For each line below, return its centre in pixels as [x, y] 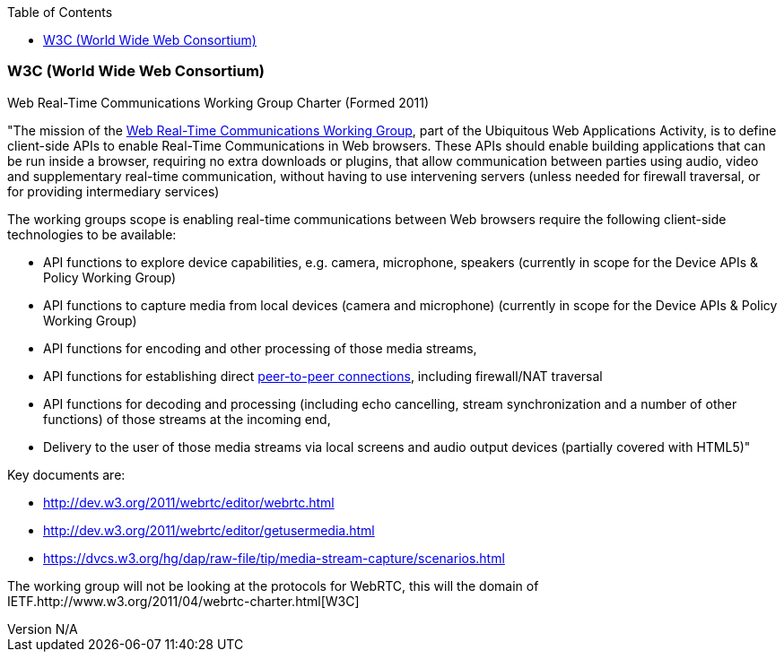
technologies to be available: [92, 234]
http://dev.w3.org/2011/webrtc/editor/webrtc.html [189, 502]
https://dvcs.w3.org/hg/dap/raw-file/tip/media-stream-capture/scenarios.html [274, 558]
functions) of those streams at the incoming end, [187, 419]
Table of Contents [60, 12]
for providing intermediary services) [113, 191]
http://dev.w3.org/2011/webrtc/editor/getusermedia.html [209, 530]
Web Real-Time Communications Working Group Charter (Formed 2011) [218, 102]
